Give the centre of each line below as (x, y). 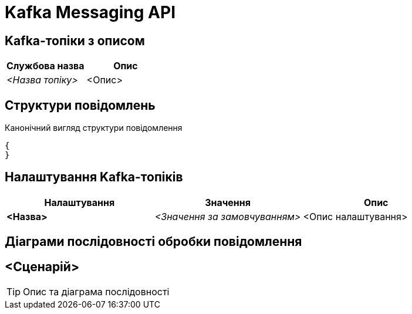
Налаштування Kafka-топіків (94, 177)
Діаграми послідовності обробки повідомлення (153, 242)
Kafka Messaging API (90, 12)
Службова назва (45, 66)
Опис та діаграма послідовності (96, 292)
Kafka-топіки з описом (75, 40)
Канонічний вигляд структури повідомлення (94, 128)
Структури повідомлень (80, 105)
